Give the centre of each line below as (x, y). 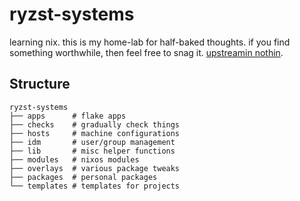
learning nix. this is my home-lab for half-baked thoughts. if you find (150, 42)
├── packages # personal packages (83, 177)
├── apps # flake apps (68, 116)
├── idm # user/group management (92, 142)
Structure (40, 84)
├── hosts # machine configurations (95, 133)
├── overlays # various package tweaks (95, 168)
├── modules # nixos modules (74, 159)
